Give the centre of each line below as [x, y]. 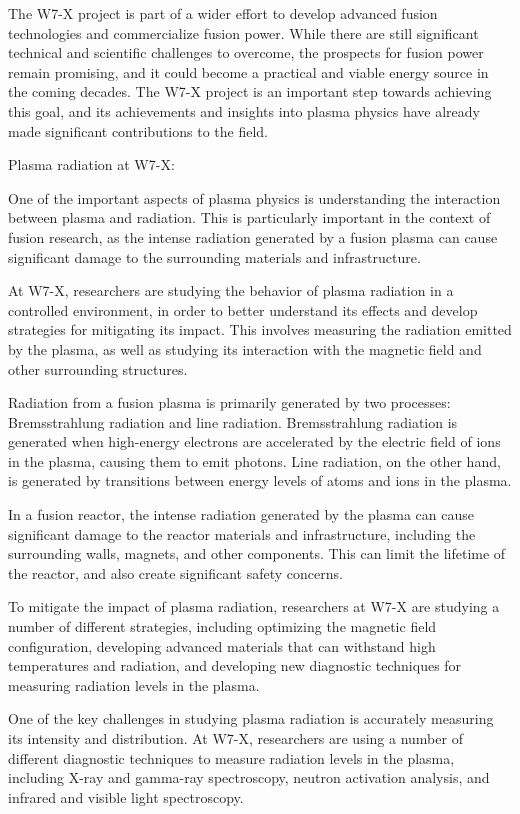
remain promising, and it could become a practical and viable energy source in [248, 71]
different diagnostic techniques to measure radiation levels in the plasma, [231, 757]
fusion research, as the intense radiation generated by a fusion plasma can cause [253, 236]
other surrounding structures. [98, 368]
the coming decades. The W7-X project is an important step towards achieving [250, 91]
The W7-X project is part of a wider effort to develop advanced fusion [223, 13]
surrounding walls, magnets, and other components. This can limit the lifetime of [257, 553]
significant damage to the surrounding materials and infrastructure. [214, 256]
